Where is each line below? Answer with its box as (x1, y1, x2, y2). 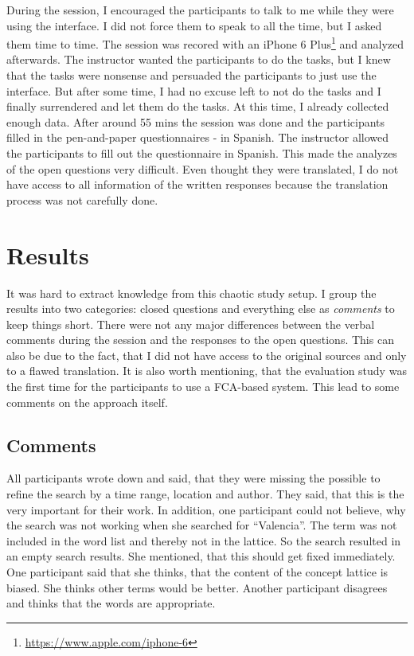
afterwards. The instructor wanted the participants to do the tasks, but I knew (6, 51, 391, 68)
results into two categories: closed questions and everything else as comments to (6, 300, 395, 317)
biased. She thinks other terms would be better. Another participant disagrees (6, 579, 388, 595)
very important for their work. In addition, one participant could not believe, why (6, 501, 406, 517)
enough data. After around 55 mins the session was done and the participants (6, 113, 385, 130)
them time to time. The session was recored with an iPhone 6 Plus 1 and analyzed (6, 33, 404, 52)
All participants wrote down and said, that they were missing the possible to (6, 470, 381, 486)
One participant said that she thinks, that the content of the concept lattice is (6, 564, 389, 580)
